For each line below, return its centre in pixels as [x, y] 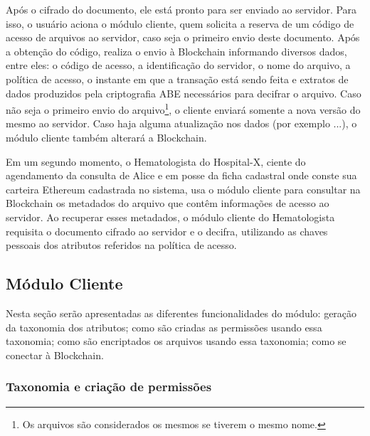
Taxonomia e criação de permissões [109, 387]
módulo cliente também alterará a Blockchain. [106, 137]
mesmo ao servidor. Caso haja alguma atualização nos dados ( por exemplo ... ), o [181, 123]
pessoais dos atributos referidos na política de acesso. [121, 245]
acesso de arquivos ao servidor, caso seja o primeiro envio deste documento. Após [183, 37]
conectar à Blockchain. [55, 355]
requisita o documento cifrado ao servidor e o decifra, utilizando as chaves [167, 231]
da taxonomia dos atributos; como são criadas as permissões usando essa [164, 327]
